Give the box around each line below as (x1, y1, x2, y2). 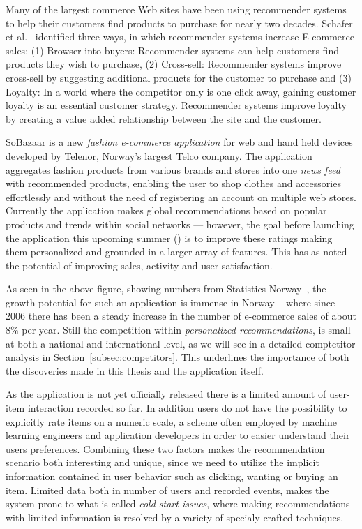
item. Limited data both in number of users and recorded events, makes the (6, 482, 329, 497)
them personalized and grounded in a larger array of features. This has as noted (6, 244, 347, 259)
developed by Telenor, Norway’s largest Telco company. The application (6, 148, 312, 163)
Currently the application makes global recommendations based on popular (6, 203, 327, 218)
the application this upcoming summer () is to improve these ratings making (6, 230, 333, 245)
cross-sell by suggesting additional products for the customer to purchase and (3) (6, 70, 352, 84)
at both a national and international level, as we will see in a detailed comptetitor (6, 336, 356, 350)
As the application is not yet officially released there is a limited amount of (6, 387, 326, 401)
